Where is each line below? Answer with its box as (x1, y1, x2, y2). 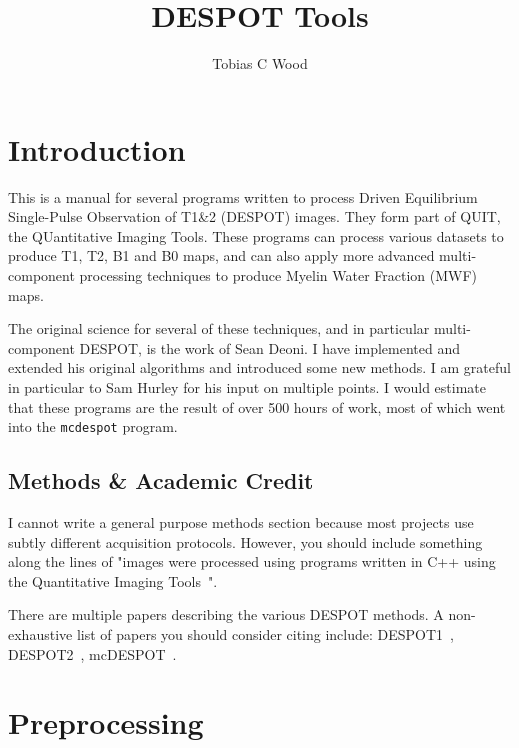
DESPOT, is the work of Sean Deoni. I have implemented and (79, 337, 461, 358)
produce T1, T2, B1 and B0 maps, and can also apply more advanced (8, 245, 435, 266)
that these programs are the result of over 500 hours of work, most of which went (8, 396, 506, 417)
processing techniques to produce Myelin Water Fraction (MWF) (79, 265, 478, 286)
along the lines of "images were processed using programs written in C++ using (8, 551, 496, 572)
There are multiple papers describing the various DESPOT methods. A (8, 604, 444, 625)
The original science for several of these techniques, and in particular (8, 318, 430, 339)
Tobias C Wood (212, 53, 308, 74)
